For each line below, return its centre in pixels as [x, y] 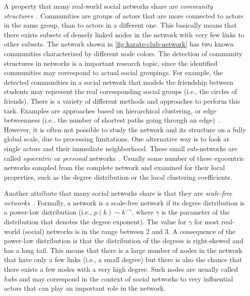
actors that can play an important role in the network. [85, 288]
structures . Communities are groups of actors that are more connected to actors [124, 15]
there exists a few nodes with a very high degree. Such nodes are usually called [121, 269]
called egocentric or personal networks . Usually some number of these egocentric [124, 158]
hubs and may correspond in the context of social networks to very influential [118, 278]
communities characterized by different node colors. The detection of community [123, 53]
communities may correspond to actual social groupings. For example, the [113, 72]
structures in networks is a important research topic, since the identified [111, 63]
